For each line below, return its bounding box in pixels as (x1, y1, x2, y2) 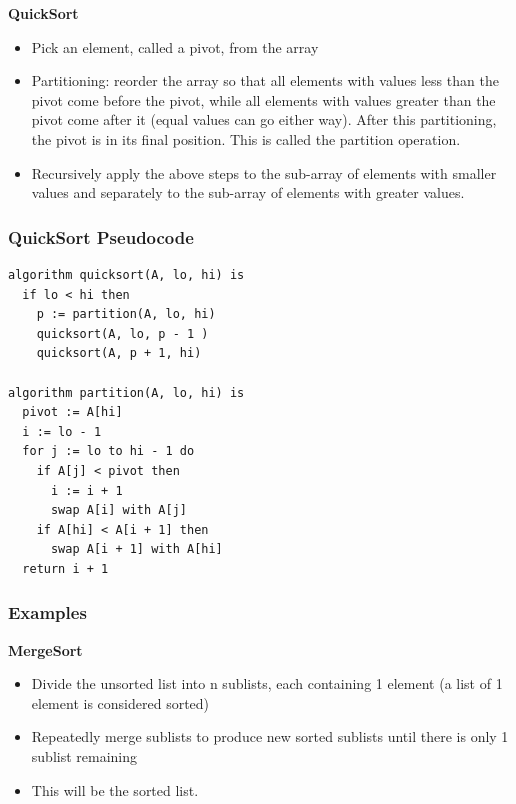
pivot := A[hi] (22, 405, 123, 420)
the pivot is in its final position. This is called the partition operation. (31, 128, 461, 149)
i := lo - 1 (22, 424, 102, 439)
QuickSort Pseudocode (8, 224, 194, 249)
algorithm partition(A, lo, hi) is (8, 385, 245, 400)
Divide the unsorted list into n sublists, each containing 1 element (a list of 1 (31, 673, 503, 694)
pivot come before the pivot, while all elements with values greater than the (31, 89, 496, 110)
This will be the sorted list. (31, 779, 199, 800)
